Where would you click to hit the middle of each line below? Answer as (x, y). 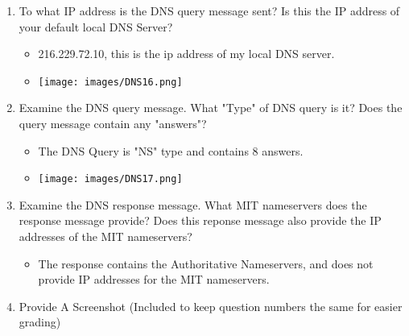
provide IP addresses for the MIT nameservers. (154, 279)
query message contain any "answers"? (113, 124)
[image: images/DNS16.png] (110, 82)
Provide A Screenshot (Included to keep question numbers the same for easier (211, 306)
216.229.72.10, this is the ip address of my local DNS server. (186, 54)
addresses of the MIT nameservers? (105, 236)
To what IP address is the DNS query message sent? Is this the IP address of (209, 10)
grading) (40, 322)
